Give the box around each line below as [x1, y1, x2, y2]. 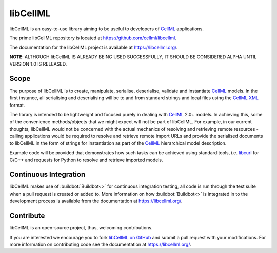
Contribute [9, 212, 45, 220]
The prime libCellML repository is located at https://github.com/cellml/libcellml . [9, 35, 176, 41]
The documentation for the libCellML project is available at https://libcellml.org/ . [9, 44, 178, 51]
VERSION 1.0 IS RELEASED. [9, 61, 67, 67]
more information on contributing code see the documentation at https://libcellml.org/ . [9, 241, 192, 247]
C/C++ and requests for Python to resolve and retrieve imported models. [9, 157, 163, 163]
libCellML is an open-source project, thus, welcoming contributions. [9, 225, 153, 231]
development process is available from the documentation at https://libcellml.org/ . [9, 198, 183, 204]
